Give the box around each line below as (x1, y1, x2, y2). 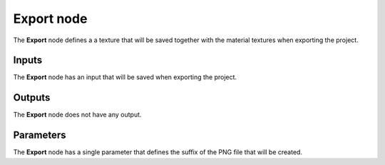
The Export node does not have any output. (13, 111, 142, 119)
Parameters (13, 129, 66, 141)
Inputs (13, 54, 43, 66)
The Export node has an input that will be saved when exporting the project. (13, 73, 237, 81)
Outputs (13, 91, 51, 104)
